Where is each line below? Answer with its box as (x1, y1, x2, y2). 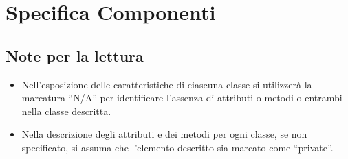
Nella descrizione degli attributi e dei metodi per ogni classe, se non (21, 127, 307, 141)
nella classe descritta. (21, 103, 111, 118)
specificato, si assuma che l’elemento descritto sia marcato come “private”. (21, 140, 334, 154)
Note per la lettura (6, 45, 144, 66)
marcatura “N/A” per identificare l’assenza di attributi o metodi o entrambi (21, 90, 342, 105)
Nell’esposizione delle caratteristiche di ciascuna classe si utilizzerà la (21, 77, 312, 91)
